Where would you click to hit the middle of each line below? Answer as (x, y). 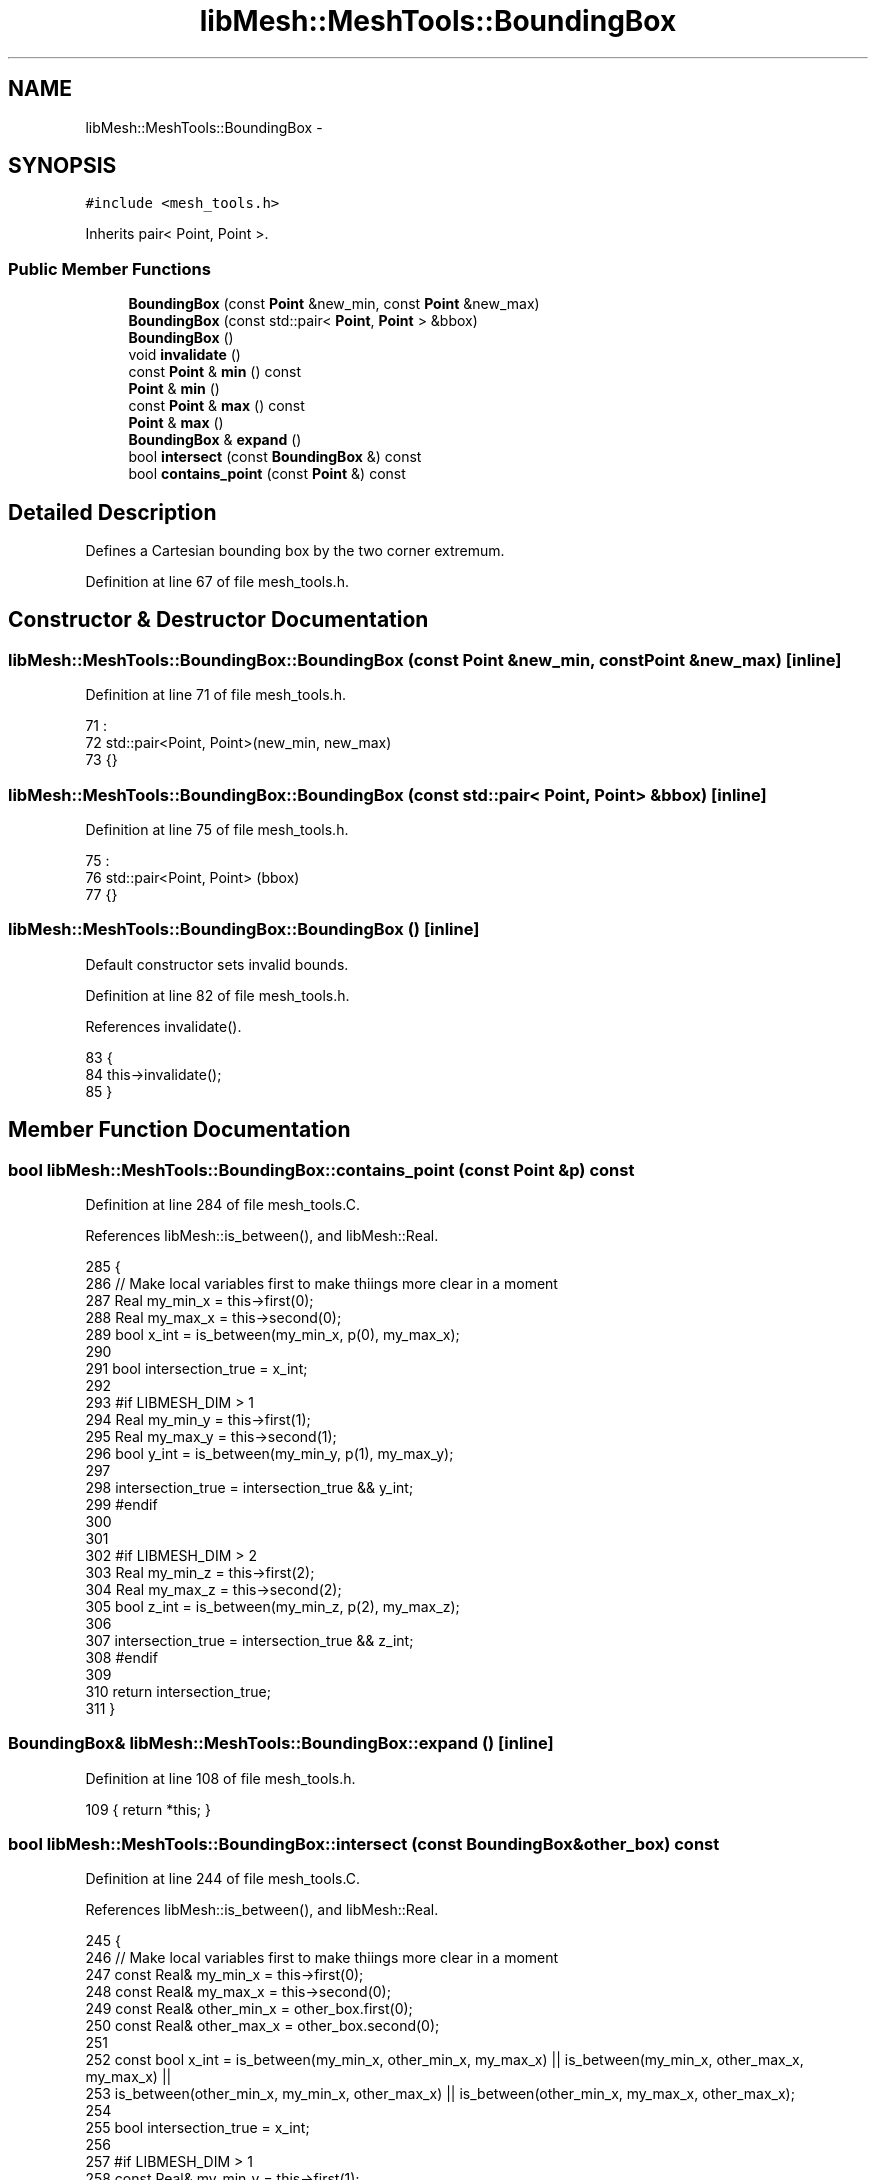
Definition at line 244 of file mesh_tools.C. (223, 1879)
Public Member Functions (109, 268)
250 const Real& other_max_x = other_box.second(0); (262, 2026)
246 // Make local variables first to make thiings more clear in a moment (322, 1958)
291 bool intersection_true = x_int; (196, 1368)
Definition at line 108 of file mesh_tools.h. (220, 1778)
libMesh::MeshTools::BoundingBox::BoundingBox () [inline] (244, 929)
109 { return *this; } (148, 1809)
